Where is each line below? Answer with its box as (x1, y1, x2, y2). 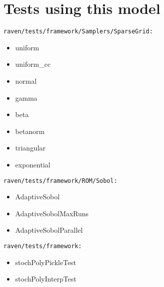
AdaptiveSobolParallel (15, 225, 83, 235)
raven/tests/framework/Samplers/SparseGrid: (3, 28, 153, 35)
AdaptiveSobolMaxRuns (15, 208, 89, 218)
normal (15, 75, 37, 86)
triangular (15, 143, 46, 153)
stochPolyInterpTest (15, 274, 77, 284)
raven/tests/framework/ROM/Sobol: (3, 177, 118, 184)
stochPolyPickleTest (15, 257, 77, 267)
